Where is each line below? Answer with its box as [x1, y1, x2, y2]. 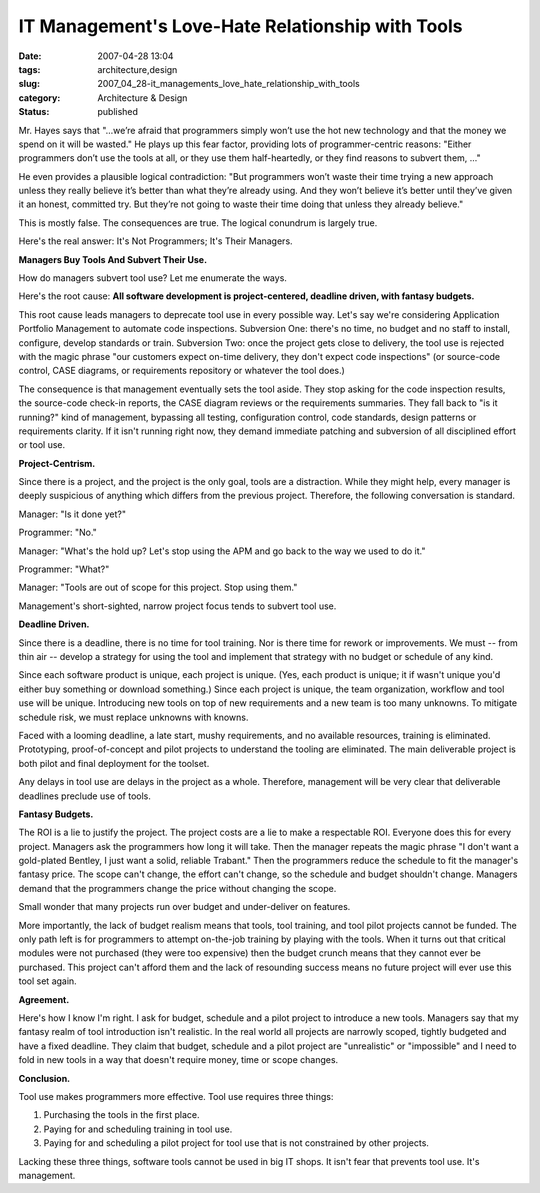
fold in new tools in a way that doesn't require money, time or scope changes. [18, 1054, 339, 1066]
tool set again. [18, 975, 77, 987]
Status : [18, 106, 50, 118]
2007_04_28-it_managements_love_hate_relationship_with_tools [97, 78, 360, 90]
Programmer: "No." [18, 526, 97, 539]
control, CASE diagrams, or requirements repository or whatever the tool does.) [18, 365, 345, 377]
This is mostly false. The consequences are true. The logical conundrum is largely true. [18, 216, 378, 229]
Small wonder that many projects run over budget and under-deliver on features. [18, 901, 351, 913]
